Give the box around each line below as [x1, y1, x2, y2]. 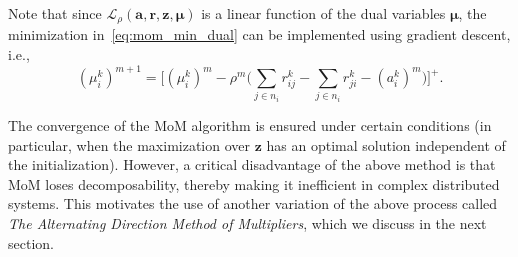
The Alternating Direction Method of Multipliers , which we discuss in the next [8, 213, 487, 234]
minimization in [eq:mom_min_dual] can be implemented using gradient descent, [8, 24, 511, 45]
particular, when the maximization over [8, 134, 251, 155]
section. [8, 232, 54, 253]
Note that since [8, 3, 102, 23]
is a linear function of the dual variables [201, 3, 446, 23]
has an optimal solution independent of [266, 134, 506, 155]
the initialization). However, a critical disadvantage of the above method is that [8, 154, 496, 175]
